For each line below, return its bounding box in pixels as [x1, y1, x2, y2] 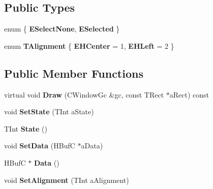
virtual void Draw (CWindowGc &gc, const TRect [4, 89, 164, 100]
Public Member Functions [4, 65, 143, 81]
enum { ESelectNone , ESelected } [4, 23, 120, 34]
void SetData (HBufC [4, 140, 75, 151]
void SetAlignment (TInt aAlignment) [4, 174, 129, 185]
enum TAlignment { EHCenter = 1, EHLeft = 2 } [4, 40, 174, 51]
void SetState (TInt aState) [4, 106, 94, 117]
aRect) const [169, 89, 209, 100]
